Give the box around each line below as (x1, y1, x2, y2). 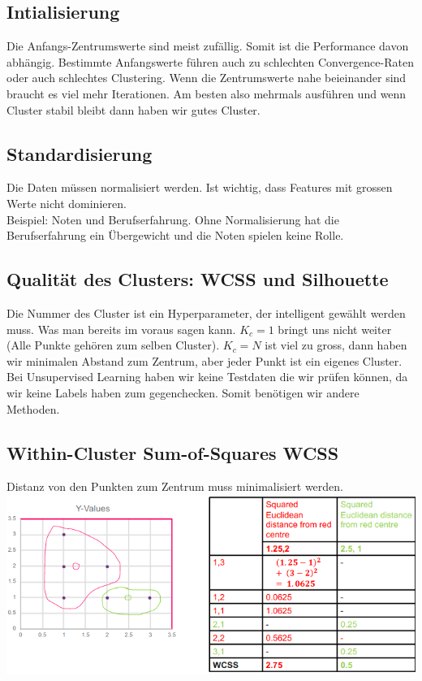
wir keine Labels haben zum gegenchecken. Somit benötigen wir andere (6, 384, 360, 401)
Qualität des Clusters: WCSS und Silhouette (6, 267, 389, 292)
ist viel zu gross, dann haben (265, 336, 407, 354)
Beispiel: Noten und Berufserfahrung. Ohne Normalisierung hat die (6, 210, 339, 228)
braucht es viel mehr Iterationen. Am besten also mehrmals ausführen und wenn (6, 85, 407, 102)
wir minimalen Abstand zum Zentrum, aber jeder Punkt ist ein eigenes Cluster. (6, 352, 403, 369)
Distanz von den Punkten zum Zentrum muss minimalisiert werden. (6, 478, 343, 495)
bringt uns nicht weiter (278, 320, 392, 337)
